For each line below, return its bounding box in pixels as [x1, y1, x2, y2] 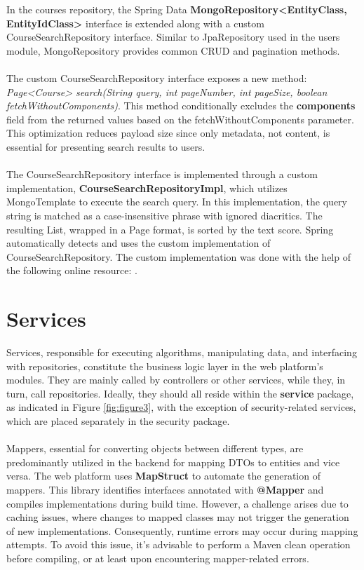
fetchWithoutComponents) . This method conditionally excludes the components [6, 98, 356, 113]
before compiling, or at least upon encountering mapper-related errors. [6, 550, 309, 565]
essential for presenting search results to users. [6, 139, 205, 154]
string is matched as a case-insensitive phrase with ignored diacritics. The [6, 208, 323, 222]
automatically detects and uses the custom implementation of [6, 236, 271, 250]
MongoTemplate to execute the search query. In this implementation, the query [6, 194, 347, 209]
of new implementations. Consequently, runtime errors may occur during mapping [6, 523, 358, 538]
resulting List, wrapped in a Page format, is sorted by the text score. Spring [6, 222, 334, 236]
